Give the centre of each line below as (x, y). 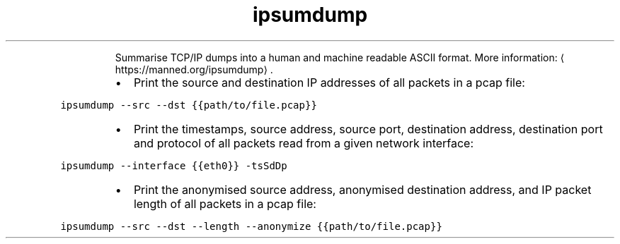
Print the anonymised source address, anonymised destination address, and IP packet (362, 189)
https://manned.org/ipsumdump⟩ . (194, 69)
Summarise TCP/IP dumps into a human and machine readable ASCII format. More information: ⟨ (340, 57)
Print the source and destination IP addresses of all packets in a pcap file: (329, 82)
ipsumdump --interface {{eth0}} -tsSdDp (174, 165)
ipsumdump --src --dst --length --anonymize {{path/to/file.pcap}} (251, 226)
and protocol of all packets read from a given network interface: (304, 143)
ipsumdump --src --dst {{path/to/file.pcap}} (189, 105)
